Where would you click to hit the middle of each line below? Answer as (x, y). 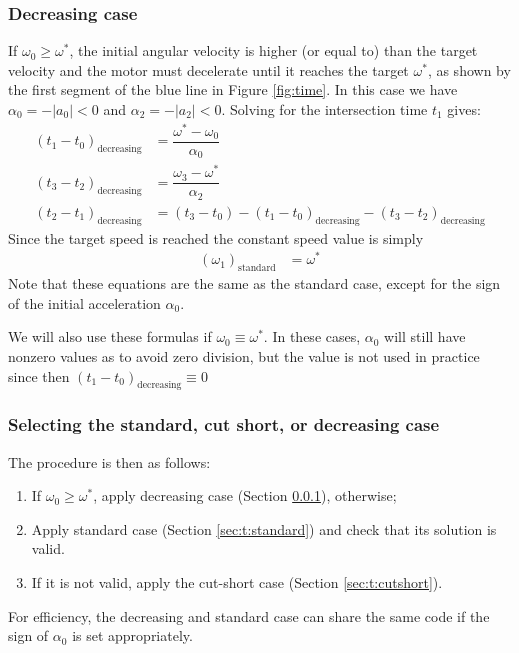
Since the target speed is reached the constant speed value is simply (216, 237)
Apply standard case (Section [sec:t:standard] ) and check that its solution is (264, 528)
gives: (464, 109)
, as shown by (469, 69)
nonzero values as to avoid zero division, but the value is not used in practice (244, 355)
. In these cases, (312, 336)
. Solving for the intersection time (324, 109)
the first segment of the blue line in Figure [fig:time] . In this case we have (233, 89)
